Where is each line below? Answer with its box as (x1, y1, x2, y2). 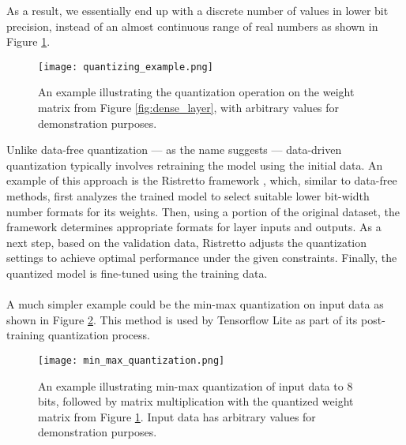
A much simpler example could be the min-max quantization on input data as (6, 296, 384, 312)
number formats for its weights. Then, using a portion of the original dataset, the (6, 203, 400, 219)
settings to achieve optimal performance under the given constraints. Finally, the (6, 249, 397, 266)
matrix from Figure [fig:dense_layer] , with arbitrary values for (38, 99, 340, 116)
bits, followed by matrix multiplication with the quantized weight (38, 393, 354, 409)
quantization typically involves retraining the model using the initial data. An (6, 156, 383, 173)
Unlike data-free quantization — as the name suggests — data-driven (6, 141, 342, 158)
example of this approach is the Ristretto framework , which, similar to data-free (6, 172, 397, 189)
